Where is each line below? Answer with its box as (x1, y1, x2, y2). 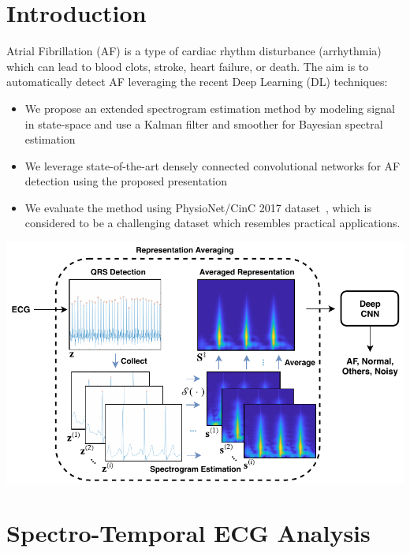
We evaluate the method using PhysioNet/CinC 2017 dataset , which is (24, 199, 371, 215)
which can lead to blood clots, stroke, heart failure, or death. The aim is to (6, 58, 369, 74)
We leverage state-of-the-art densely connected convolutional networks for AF (24, 157, 401, 174)
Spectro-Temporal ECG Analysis (6, 516, 371, 548)
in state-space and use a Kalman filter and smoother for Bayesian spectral (24, 115, 383, 132)
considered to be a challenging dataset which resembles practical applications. (24, 215, 401, 231)
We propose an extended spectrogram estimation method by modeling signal (24, 99, 395, 116)
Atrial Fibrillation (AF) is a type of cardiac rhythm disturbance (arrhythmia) (6, 43, 382, 59)
